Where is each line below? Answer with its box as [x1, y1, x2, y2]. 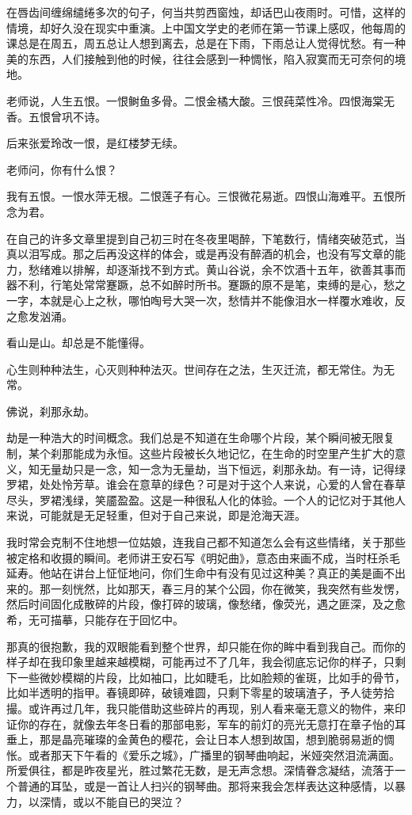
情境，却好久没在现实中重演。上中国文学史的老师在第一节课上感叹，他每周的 [6, 19, 406, 36]
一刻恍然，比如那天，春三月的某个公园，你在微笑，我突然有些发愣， [50, 580, 406, 596]
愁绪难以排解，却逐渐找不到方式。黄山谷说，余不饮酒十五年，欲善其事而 [28, 261, 406, 277]
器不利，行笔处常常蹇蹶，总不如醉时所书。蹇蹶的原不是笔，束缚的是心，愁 [6, 276, 395, 293]
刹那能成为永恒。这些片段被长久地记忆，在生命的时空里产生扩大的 [50, 445, 395, 462]
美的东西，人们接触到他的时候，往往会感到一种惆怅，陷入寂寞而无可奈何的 [6, 50, 395, 67]
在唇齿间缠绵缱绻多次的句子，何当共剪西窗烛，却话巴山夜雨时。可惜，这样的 [6, 4, 406, 20]
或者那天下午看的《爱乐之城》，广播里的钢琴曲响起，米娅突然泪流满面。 [28, 746, 400, 763]
